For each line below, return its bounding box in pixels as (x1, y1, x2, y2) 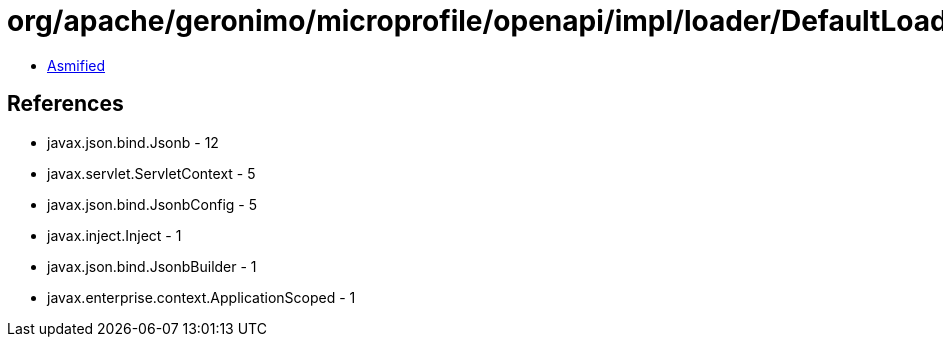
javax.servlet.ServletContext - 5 (47, 164, 256, 182)
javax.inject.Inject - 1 (47, 226, 182, 244)
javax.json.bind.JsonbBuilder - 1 (47, 257, 257, 275)
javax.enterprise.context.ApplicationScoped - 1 (47, 288, 356, 306)
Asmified (47, 56, 106, 74)
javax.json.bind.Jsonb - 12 (47, 133, 219, 151)
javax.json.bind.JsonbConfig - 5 (47, 195, 257, 213)
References (7, 91, 124, 117)
